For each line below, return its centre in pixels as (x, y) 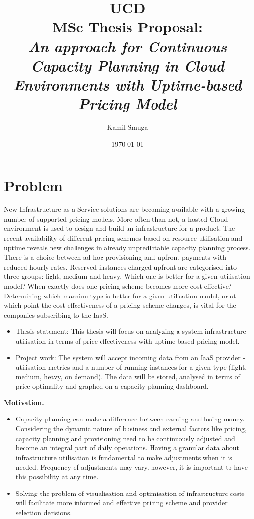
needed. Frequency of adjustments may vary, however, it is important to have (131, 467)
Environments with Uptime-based (127, 84)
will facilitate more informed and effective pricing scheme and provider (121, 503)
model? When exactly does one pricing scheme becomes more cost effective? (118, 285)
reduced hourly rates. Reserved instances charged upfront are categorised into (120, 266)
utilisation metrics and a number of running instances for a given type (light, (131, 367)
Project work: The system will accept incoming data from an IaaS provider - (130, 357)
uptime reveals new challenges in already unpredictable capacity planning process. (127, 247)
